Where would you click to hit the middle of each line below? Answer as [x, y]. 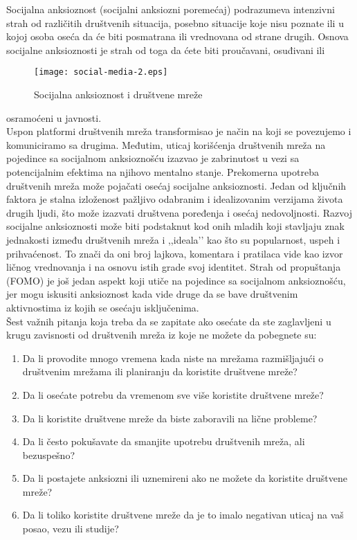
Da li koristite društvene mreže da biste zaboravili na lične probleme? [170, 418]
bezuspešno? [49, 454]
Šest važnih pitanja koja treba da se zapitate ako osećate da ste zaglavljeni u [169, 321]
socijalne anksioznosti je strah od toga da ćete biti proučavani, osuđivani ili [166, 49]
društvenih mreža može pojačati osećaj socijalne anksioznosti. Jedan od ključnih [176, 185]
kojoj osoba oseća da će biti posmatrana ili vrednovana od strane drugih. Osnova [177, 36]
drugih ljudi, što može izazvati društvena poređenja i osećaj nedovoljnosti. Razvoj [179, 212]
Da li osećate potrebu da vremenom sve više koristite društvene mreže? [173, 394]
